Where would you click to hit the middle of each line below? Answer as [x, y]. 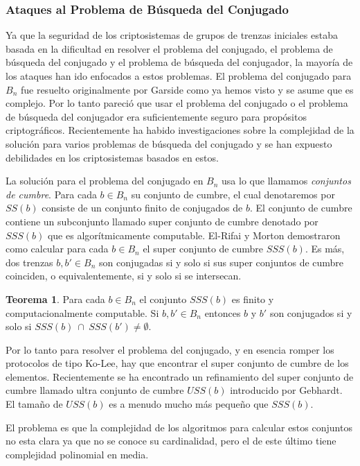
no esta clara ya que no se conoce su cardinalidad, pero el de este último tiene [171, 441]
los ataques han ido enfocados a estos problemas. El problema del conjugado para [179, 76]
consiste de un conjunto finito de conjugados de [142, 208]
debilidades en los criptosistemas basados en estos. [112, 157]
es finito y [253, 299]
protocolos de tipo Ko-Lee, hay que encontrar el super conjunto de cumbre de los [177, 363]
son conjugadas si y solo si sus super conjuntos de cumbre [221, 262]
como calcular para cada [57, 249]
